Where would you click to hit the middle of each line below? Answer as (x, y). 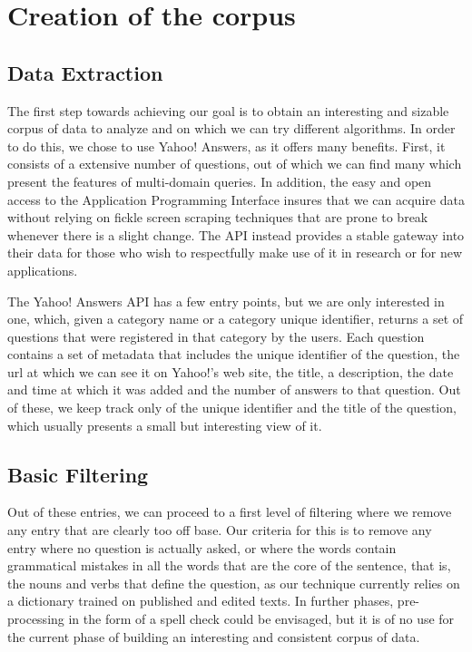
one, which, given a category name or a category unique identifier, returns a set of (236, 319)
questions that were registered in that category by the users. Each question (216, 336)
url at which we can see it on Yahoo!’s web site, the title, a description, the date (231, 371)
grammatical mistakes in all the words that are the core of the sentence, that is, (229, 565)
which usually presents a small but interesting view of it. (165, 425)
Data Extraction (85, 72)
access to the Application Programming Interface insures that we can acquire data (236, 199)
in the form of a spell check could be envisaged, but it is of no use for (261, 619)
